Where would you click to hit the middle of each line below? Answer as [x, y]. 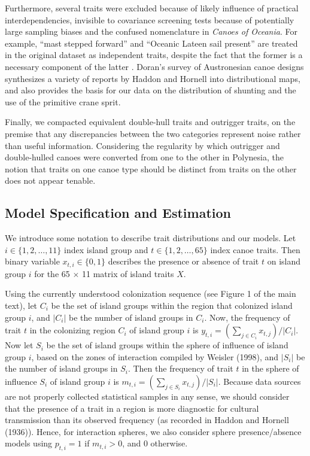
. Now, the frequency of [247, 317]
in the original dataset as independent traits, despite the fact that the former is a [154, 55]
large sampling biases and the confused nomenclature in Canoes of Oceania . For [151, 31]
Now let [19, 345]
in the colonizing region [72, 330]
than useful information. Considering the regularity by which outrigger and [142, 145]
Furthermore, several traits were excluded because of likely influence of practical [152, 8]
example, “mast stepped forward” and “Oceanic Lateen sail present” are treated [151, 43]
